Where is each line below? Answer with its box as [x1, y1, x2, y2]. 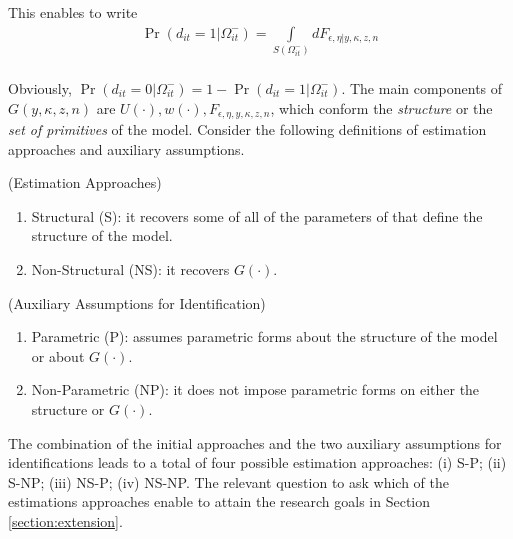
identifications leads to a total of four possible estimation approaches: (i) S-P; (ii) [8, 452, 507, 473]
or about [31, 345, 85, 366]
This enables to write [8, 2, 138, 22]
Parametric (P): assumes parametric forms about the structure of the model [31, 326, 498, 347]
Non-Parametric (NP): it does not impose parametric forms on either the [31, 379, 480, 400]
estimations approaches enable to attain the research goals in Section [8, 491, 431, 512]
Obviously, [8, 77, 72, 98]
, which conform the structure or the [270, 97, 493, 118]
